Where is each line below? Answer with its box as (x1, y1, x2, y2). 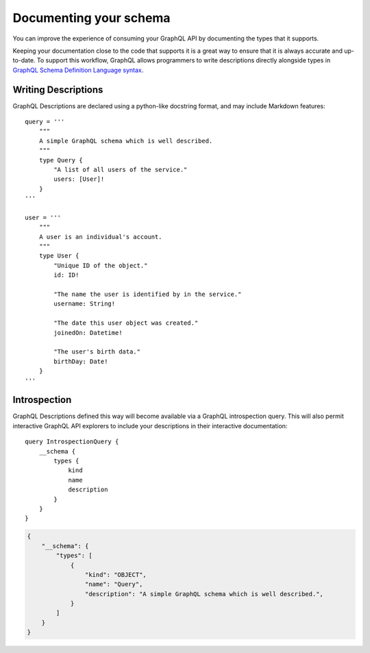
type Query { (38, 156, 83, 164)
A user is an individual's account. (38, 233, 162, 241)
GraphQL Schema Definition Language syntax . (12, 66, 144, 74)
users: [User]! (53, 175, 105, 183)
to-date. (12, 56, 36, 64)
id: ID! (53, 271, 79, 279)
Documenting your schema (12, 10, 171, 25)
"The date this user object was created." (53, 319, 199, 327)
